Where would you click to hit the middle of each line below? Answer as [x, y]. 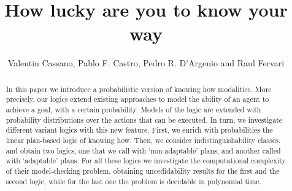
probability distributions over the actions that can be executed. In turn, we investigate [144, 119]
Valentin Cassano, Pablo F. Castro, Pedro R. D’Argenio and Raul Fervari [146, 63]
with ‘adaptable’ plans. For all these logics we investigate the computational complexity [146, 161]
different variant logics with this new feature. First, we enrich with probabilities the [139, 130]
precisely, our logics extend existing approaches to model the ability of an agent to [137, 99]
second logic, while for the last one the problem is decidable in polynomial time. [133, 181]
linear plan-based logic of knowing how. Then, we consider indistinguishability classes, [143, 140]
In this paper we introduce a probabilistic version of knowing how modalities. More [139, 89]
